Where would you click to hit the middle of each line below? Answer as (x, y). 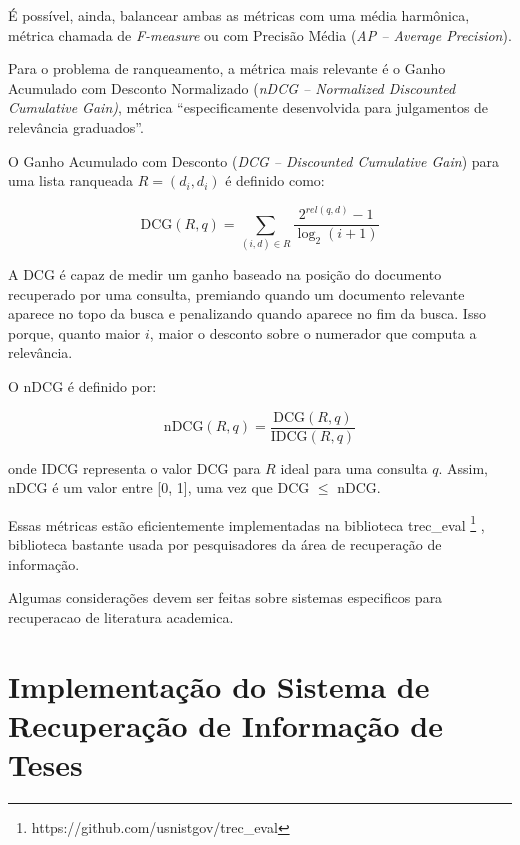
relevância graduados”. (76, 126)
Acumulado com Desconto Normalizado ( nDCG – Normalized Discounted (232, 87)
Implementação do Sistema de (219, 685)
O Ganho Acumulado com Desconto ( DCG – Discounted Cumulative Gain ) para (254, 160)
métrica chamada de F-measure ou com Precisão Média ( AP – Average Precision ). (260, 34)
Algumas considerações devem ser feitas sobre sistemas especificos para (225, 597)
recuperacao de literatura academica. (121, 616)
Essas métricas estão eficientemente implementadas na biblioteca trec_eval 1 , (246, 523)
